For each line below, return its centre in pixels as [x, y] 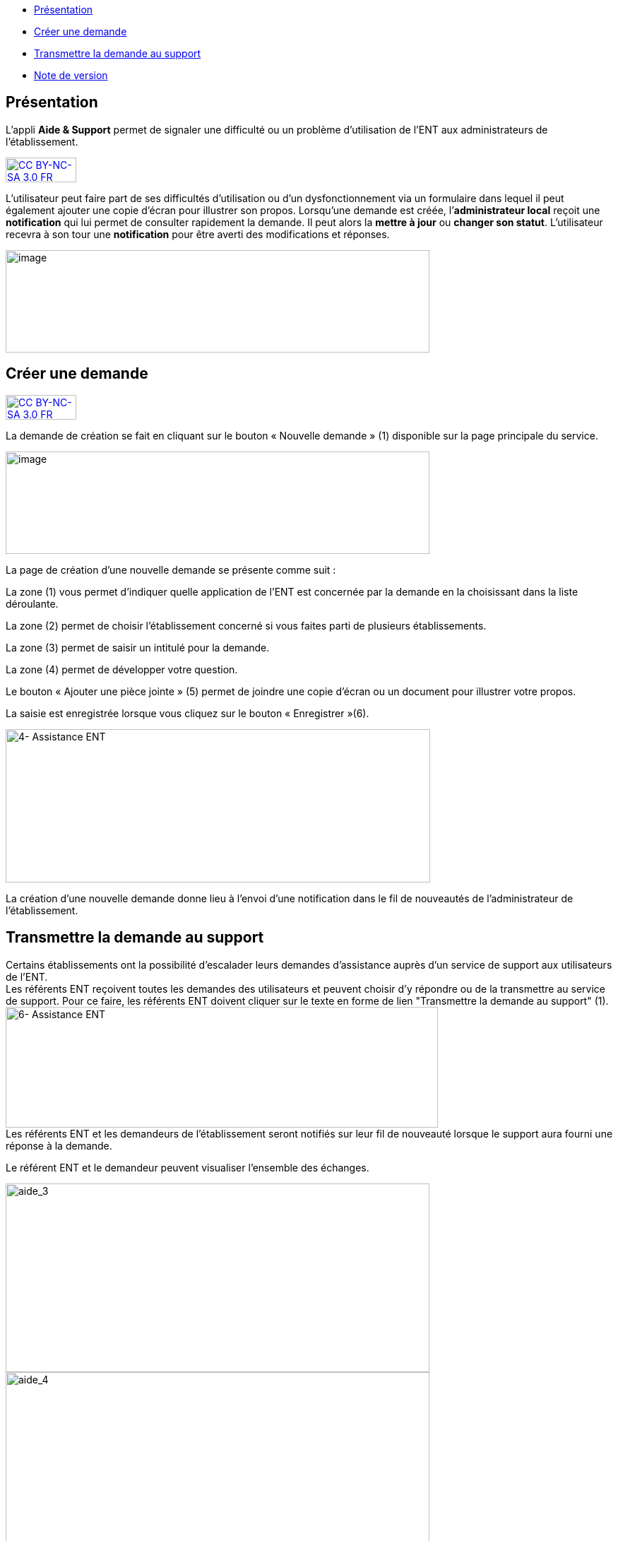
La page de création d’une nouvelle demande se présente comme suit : [171, 569]
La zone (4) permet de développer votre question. [122, 669]
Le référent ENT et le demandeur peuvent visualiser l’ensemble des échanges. [188, 1167]
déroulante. [32, 603]
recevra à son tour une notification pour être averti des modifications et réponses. [198, 234]
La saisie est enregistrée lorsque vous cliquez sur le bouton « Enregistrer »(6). [188, 713]
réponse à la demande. [59, 1145]
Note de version [71, 75]
